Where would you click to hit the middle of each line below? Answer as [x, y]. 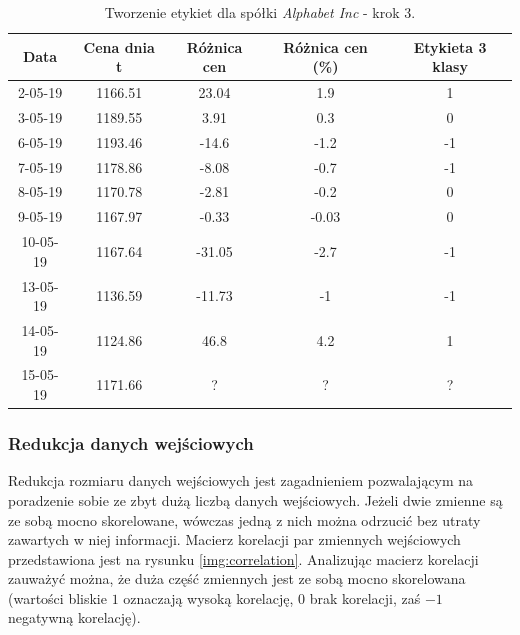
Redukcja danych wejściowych [131, 443]
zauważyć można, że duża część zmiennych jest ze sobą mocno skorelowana [237, 578]
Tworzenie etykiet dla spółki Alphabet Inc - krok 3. [260, 12]
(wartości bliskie [57, 597]
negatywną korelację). [74, 617]
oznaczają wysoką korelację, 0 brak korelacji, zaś [272, 597]
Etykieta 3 [450, 46]
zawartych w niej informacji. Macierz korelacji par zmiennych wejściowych [234, 539]
